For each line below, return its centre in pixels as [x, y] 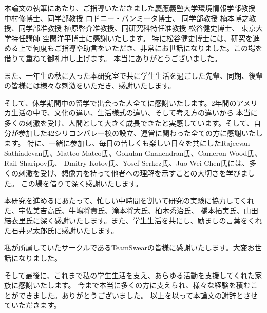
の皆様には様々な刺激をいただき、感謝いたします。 [90, 85]
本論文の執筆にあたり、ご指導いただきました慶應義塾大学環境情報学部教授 [130, 8]
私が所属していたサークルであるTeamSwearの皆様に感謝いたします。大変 [126, 248]
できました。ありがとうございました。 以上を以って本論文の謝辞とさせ [138, 295]
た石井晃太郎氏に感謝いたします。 [61, 230]
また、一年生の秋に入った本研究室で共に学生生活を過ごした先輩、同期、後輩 [133, 75]
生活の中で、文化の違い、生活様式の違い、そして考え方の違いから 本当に [134, 113]
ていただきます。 [33, 305]
